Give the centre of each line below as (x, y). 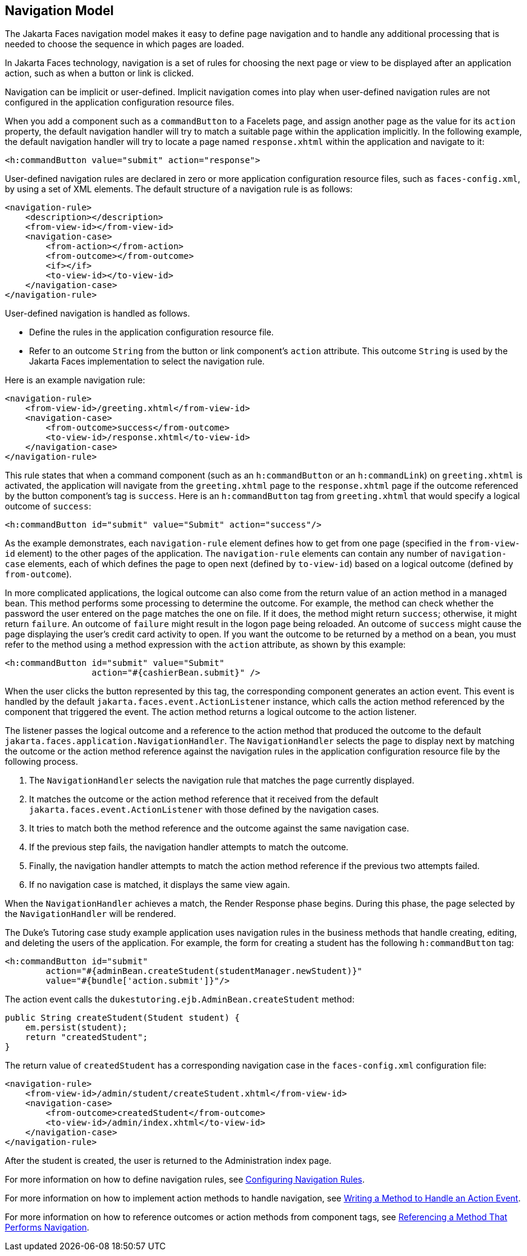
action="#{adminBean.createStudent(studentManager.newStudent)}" (204, 971)
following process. (41, 762)
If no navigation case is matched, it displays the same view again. (160, 885)
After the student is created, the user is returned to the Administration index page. (168, 1161)
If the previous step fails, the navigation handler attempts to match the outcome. (189, 847)
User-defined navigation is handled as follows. (98, 314)
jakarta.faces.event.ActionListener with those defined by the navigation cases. (204, 810)
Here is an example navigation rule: (75, 380)
